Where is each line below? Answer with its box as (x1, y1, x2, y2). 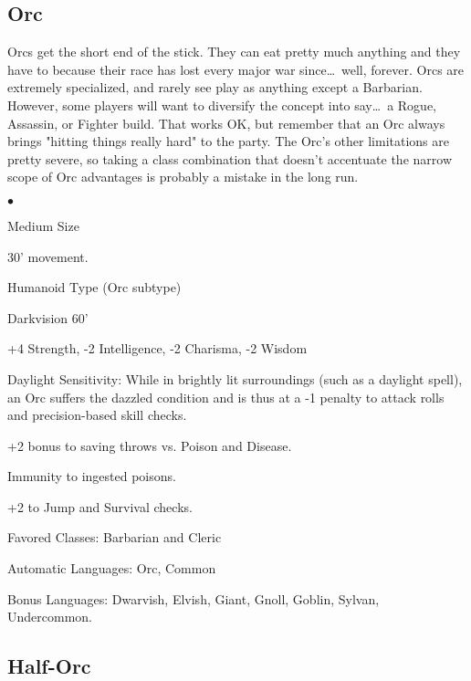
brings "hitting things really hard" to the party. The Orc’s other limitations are (7, 131, 449, 151)
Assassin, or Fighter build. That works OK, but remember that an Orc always (7, 113, 445, 132)
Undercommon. (7, 607, 92, 626)
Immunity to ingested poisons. (7, 466, 176, 486)
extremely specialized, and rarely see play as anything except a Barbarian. (7, 78, 423, 97)
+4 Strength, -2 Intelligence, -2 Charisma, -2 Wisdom (7, 339, 308, 358)
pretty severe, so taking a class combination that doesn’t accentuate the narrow (7, 149, 453, 168)
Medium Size (7, 215, 79, 235)
